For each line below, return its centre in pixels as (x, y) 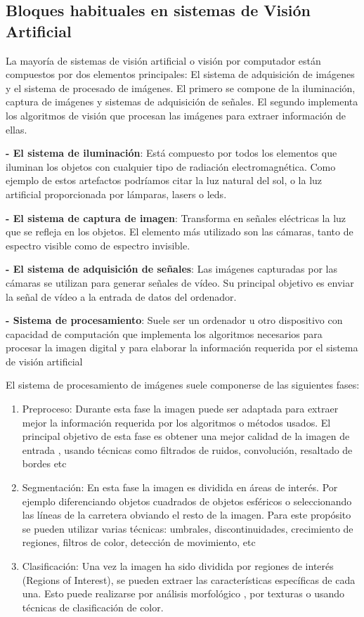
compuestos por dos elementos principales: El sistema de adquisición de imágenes (180, 74)
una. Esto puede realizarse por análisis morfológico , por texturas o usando (183, 593)
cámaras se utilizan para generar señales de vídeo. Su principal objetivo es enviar (180, 282)
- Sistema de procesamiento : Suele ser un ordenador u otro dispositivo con (174, 320)
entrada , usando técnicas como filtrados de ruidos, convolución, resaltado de (187, 449)
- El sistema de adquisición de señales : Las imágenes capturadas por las (171, 269)
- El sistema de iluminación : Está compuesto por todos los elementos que (171, 153)
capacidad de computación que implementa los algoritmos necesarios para (164, 333)
